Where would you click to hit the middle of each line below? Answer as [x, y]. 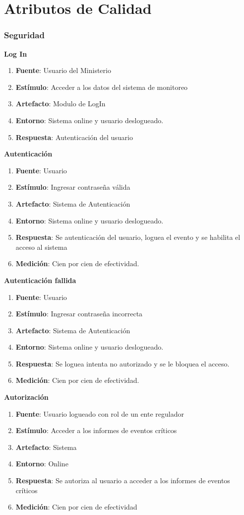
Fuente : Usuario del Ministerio [63, 70]
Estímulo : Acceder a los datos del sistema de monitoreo [102, 87]
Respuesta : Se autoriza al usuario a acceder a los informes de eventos [123, 480]
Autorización [26, 397]
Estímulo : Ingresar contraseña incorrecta [79, 314]
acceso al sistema [41, 247]
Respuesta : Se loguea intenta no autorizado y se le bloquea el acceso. [122, 363]
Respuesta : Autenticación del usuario [74, 137]
